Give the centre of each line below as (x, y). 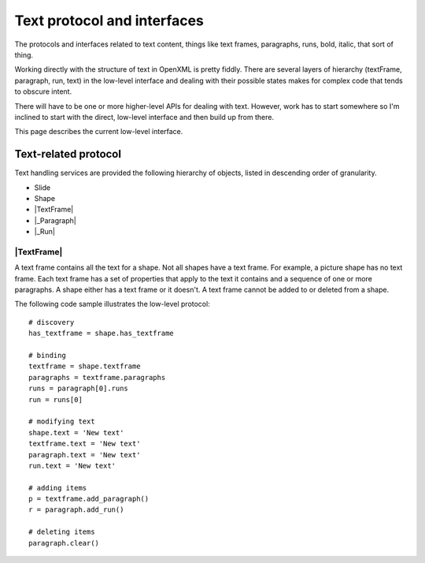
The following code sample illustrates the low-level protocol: (112, 304)
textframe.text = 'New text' (85, 444)
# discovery (52, 322)
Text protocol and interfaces (109, 21)
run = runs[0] (55, 399)
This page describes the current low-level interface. (99, 132)
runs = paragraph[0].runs (79, 389)
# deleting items (62, 532)
